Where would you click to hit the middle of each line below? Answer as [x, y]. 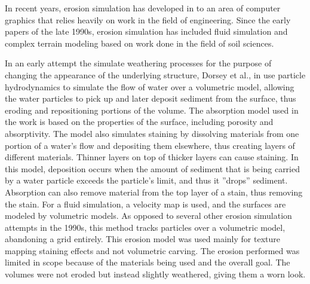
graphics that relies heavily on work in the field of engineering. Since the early [148, 19]
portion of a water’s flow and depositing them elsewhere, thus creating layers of [150, 145]
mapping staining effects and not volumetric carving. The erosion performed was [152, 250]
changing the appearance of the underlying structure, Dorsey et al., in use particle [155, 74]
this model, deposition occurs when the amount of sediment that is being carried [153, 168]
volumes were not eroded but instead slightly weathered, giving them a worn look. [155, 274]
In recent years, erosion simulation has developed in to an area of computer [143, 8]
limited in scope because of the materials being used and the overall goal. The [148, 262]
